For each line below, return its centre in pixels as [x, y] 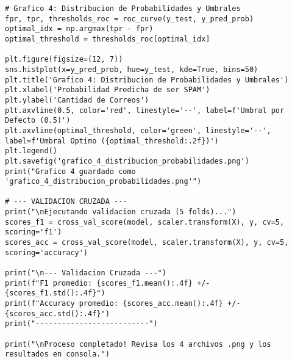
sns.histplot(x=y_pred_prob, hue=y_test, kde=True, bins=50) [132, 69]
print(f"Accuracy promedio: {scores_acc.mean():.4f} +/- [123, 304]
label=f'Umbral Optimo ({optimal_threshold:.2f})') [112, 141]
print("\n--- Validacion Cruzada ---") [86, 273]
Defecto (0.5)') [38, 121]
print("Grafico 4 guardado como [70, 171]
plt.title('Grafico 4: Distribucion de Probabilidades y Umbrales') [147, 80]
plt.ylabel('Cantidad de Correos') [77, 100]
